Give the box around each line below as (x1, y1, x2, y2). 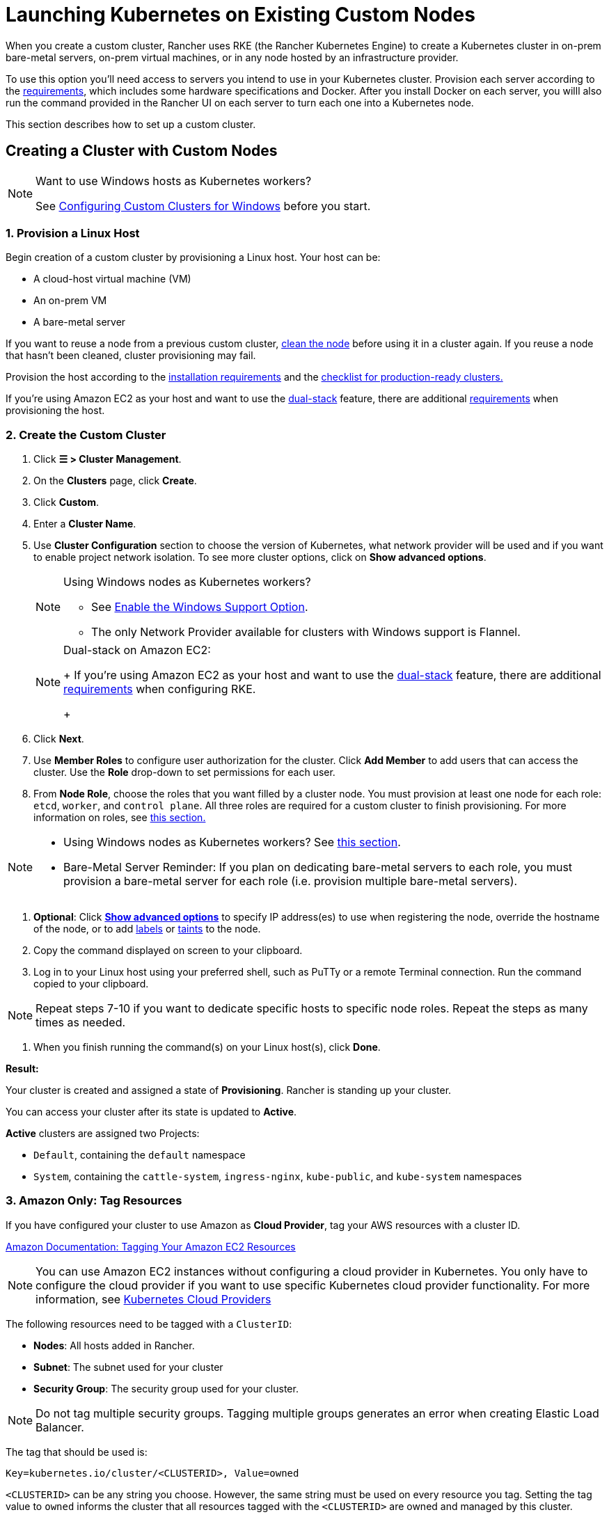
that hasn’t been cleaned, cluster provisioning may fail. (6, 349, 256, 362)
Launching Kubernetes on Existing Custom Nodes (6, 3, 475, 26)
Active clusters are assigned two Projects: (6, 1127, 200, 1140)
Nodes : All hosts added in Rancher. (33, 1339, 195, 1351)
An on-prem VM (33, 294, 107, 307)
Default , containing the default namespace (33, 1149, 246, 1161)
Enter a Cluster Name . (33, 518, 136, 530)
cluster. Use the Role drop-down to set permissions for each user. (33, 766, 335, 779)
